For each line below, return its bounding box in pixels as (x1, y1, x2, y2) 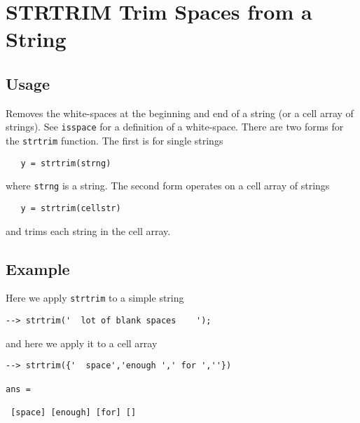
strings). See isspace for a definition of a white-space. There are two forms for (6, 119, 344, 134)
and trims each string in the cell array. (6, 223, 171, 238)
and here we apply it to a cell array (6, 335, 158, 350)
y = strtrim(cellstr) (20, 203, 121, 213)
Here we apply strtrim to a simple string (6, 290, 184, 305)
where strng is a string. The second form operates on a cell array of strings (6, 178, 330, 193)
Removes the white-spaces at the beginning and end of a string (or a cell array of (6, 105, 354, 120)
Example (6, 257, 70, 279)
